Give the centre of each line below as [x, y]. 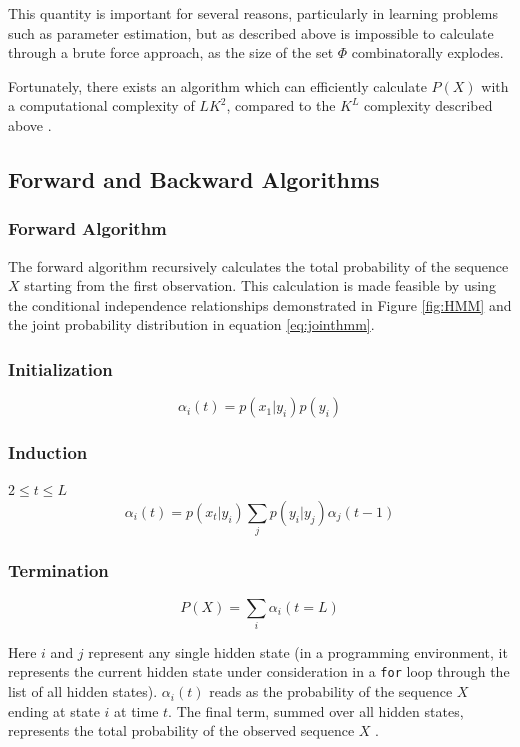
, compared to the [281, 105]
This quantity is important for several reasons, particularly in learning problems [253, 13]
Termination [58, 570]
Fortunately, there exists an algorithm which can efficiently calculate [217, 85]
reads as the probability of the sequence [331, 691]
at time [136, 710]
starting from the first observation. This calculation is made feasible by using [260, 285]
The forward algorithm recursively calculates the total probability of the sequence [258, 265]
